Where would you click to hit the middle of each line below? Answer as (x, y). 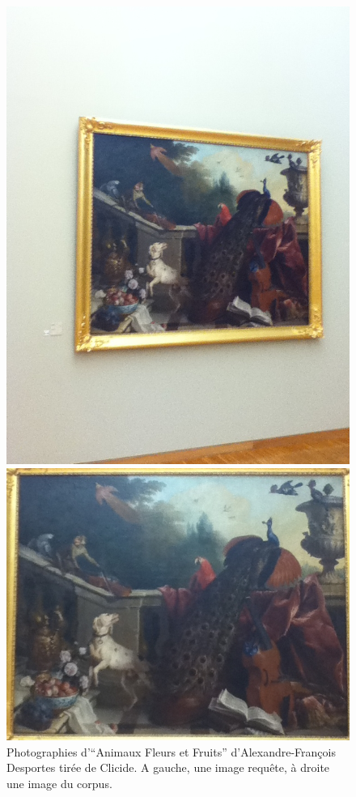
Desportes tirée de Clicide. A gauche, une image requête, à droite (168, 767)
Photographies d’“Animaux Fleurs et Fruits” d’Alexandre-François (171, 751)
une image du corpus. (59, 783)
